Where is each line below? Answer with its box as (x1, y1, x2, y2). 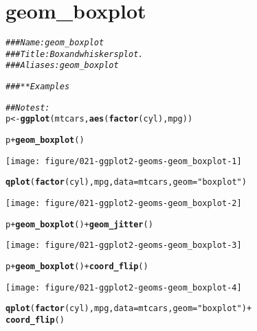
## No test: (5, 102, 50, 113)
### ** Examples (5, 82, 70, 92)
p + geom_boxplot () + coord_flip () (5, 262, 148, 271)
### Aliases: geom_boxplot (5, 60, 119, 71)
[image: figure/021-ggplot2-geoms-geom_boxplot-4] (5, 282, 242, 293)
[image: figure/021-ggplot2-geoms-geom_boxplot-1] (5, 156, 242, 166)
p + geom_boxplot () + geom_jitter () (5, 219, 153, 229)
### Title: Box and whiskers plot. (5, 49, 144, 59)
